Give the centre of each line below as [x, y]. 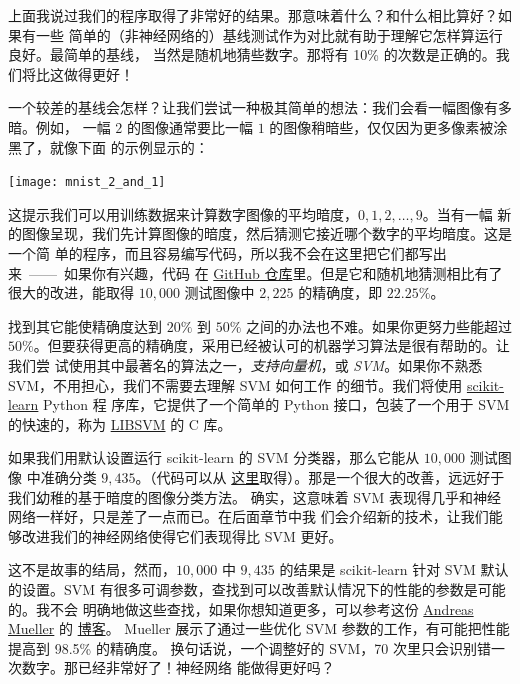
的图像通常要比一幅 [189, 126]
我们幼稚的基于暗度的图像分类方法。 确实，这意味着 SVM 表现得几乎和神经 [255, 496]
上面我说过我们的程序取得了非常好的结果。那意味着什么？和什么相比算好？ [253, 15]
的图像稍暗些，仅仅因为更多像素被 [381, 126]
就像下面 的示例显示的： [129, 146]
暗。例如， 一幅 [59, 126]
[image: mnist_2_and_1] [87, 182]
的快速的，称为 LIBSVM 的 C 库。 [120, 423]
